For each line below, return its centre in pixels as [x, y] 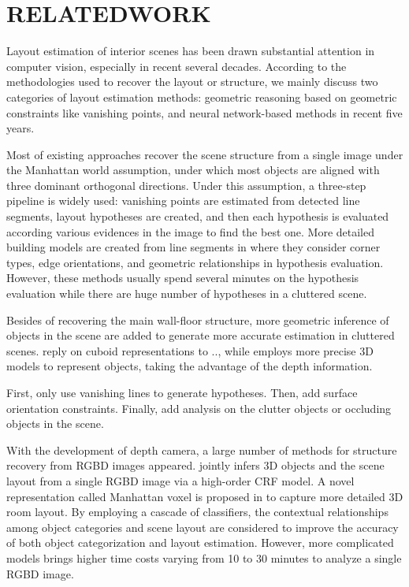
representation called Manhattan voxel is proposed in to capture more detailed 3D [205, 496]
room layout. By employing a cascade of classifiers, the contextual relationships [197, 512]
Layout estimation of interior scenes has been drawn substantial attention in [191, 51]
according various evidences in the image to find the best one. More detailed [190, 231]
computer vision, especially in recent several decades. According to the [177, 66]
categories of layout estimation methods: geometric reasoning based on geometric [202, 97]
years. [20, 128]
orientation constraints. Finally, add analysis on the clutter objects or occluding [199, 408]
